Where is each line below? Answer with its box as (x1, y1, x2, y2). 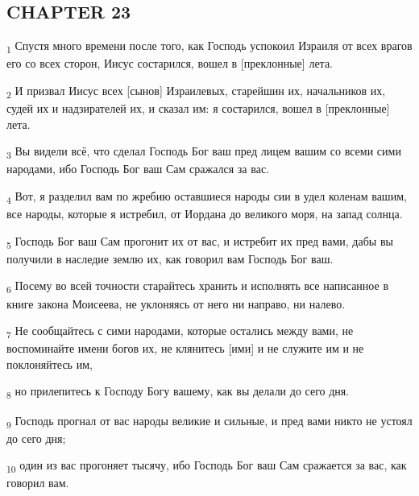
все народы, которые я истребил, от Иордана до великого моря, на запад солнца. (6, 205, 403, 222)
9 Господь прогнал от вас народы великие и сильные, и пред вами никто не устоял (6, 411, 413, 431)
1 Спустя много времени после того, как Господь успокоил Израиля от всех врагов (6, 37, 413, 56)
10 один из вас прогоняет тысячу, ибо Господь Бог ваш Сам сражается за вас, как (6, 457, 407, 476)
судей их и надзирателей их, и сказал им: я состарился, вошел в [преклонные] (6, 100, 390, 117)
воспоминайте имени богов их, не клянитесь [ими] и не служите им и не (6, 340, 364, 357)
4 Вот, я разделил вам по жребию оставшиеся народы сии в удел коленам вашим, (6, 187, 407, 206)
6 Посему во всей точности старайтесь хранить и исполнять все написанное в (6, 277, 388, 296)
